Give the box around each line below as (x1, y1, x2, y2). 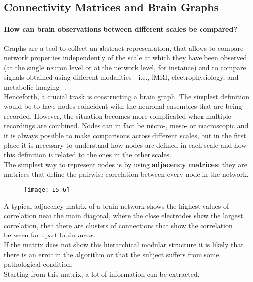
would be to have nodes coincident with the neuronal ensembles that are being (4, 101, 242, 111)
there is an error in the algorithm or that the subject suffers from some (4, 249, 219, 259)
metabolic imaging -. (4, 81, 66, 92)
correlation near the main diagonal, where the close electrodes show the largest (4, 210, 243, 221)
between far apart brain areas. (4, 230, 96, 240)
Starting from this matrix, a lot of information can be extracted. (4, 268, 200, 279)
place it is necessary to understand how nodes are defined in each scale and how (4, 140, 247, 150)
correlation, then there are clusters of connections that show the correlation (4, 220, 233, 230)
